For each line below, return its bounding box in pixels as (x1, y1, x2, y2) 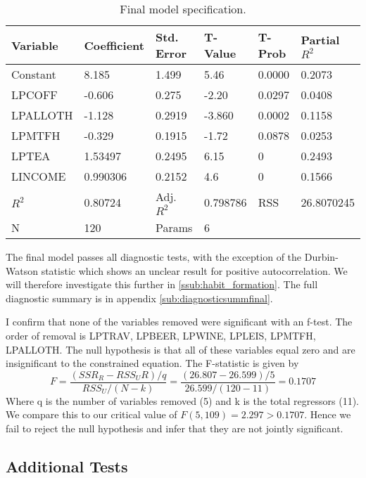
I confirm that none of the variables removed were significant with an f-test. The (6, 314, 353, 329)
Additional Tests (6, 455, 128, 477)
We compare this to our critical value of (6, 407, 177, 422)
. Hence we (304, 407, 351, 422)
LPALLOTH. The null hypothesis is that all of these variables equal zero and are (6, 342, 355, 356)
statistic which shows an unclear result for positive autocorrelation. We (41, 263, 348, 278)
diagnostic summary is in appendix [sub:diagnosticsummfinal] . (6, 290, 273, 305)
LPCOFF (11, 86, 58, 103)
